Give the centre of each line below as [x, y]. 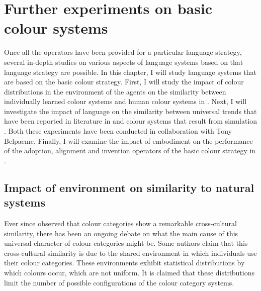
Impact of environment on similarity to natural [129, 187]
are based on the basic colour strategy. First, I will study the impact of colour [124, 82]
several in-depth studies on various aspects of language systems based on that [124, 62]
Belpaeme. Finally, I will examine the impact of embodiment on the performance [128, 140]
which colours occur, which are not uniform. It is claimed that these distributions [129, 272]
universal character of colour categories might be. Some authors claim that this [126, 243]
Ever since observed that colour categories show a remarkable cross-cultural [120, 223]
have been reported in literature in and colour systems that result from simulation [131, 121]
